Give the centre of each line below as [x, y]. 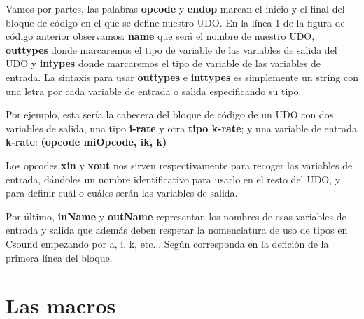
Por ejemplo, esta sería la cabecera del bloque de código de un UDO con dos [170, 114]
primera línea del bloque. [59, 257]
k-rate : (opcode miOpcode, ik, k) [86, 142]
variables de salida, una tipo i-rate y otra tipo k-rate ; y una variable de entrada [181, 128]
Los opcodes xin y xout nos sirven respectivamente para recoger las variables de [179, 165]
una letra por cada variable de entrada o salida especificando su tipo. [154, 91]
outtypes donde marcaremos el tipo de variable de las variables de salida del [171, 49]
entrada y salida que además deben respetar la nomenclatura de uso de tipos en [177, 230]
